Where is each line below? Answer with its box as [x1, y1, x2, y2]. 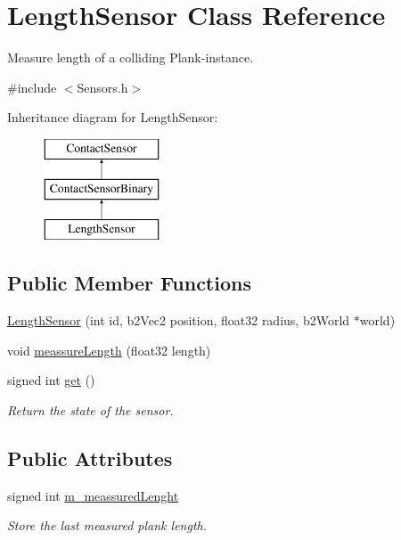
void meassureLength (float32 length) [7, 340, 211, 359]
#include [7, 78, 57, 96]
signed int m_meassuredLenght [7, 486, 179, 504]
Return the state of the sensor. [7, 400, 174, 419]
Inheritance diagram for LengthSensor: [7, 108, 218, 127]
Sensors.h [77, 78, 128, 96]
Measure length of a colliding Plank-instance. [7, 48, 254, 67]
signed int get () [7, 371, 95, 389]
